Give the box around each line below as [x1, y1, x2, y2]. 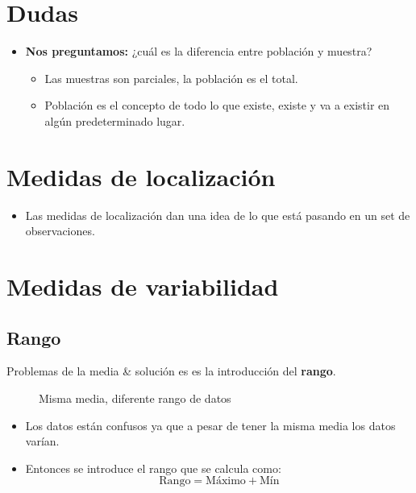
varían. [25, 433, 60, 449]
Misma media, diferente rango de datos [39, 389, 231, 406]
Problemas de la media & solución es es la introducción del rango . [6, 362, 336, 379]
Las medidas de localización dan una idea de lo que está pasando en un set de [25, 206, 410, 223]
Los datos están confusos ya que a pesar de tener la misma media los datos [25, 416, 396, 433]
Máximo [206, 475, 246, 487]
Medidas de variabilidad [6, 270, 279, 302]
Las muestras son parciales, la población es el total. [44, 69, 298, 86]
